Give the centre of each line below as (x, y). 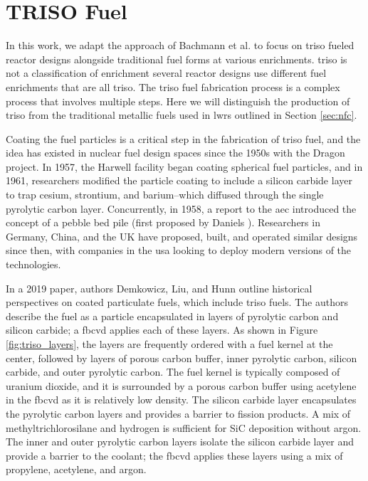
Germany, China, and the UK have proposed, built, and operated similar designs (182, 236)
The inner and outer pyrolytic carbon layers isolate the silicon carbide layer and (180, 442)
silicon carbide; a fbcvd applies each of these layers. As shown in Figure (162, 330)
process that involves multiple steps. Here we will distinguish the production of (178, 101)
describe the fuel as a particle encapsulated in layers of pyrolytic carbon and (172, 316)
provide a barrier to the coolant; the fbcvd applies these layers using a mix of (174, 455)
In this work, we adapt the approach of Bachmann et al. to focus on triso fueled (180, 45)
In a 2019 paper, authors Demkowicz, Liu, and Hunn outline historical (159, 288)
